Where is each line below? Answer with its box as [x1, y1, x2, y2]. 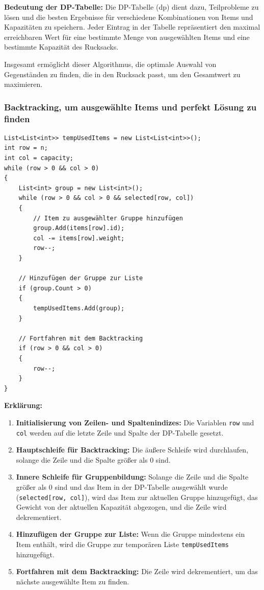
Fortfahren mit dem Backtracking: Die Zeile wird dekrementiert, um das [16, 566, 258, 577]
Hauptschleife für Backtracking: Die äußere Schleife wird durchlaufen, [16, 444, 249, 455]
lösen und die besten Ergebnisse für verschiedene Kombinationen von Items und [4, 11, 253, 22]
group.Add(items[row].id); [33, 224, 125, 232]
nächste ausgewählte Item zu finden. [16, 576, 129, 586]
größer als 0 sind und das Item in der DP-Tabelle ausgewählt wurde [16, 482, 228, 492]
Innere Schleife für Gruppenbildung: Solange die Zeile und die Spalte [16, 471, 249, 482]
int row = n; [4, 144, 48, 152]
